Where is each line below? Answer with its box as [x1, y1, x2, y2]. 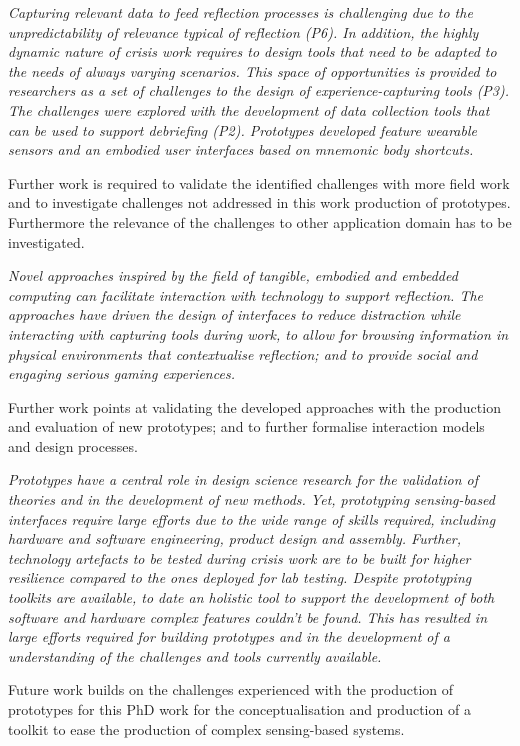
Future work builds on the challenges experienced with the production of [8, 679, 454, 700]
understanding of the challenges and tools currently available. [8, 645, 382, 666]
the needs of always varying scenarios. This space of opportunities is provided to [8, 60, 497, 81]
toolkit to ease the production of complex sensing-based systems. [8, 718, 405, 739]
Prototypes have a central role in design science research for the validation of [8, 469, 479, 490]
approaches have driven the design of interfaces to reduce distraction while [8, 304, 461, 325]
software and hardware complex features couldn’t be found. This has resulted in [8, 606, 488, 627]
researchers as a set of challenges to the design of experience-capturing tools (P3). [8, 80, 510, 101]
